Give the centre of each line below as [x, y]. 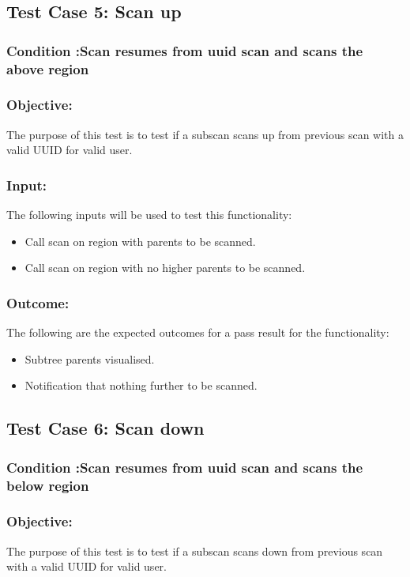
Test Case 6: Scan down [105, 428]
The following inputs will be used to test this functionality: [149, 215]
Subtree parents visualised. [90, 358]
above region [48, 68]
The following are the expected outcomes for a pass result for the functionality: [198, 332]
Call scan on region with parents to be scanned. [140, 241]
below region [48, 485]
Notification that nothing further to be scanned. [141, 385]
